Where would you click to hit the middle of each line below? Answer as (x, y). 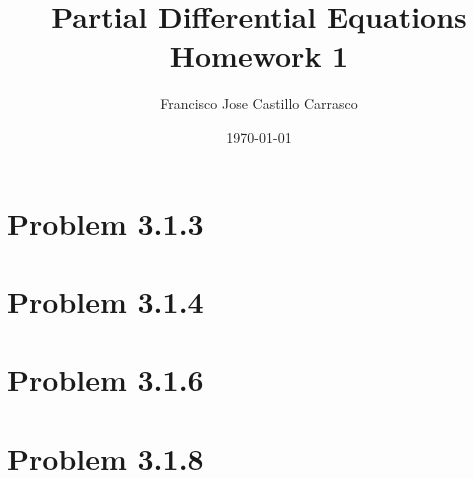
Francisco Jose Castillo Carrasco (259, 103)
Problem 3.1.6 (105, 379)
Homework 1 (259, 55)
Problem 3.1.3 (105, 222)
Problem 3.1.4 (105, 300)
